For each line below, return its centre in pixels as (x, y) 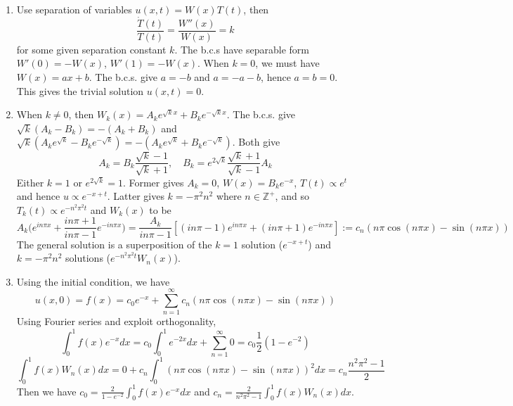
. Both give (256, 142)
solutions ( (88, 258)
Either (30, 182)
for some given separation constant (91, 49)
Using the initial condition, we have (93, 281)
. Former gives (153, 182)
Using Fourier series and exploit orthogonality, (116, 321)
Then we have (46, 391)
